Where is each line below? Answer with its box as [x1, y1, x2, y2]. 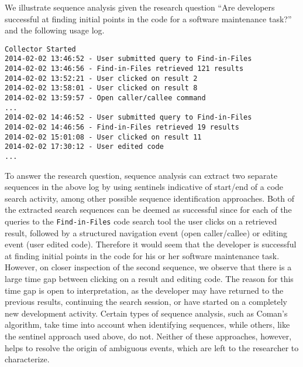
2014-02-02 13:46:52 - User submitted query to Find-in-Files [5, 55, 252, 63]
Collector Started [5, 45, 76, 53]
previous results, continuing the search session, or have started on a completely [5, 295, 287, 308]
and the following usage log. [5, 24, 105, 36]
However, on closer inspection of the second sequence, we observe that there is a [5, 261, 292, 273]
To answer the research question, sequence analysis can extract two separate [5, 169, 278, 181]
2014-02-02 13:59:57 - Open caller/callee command [5, 94, 206, 103]
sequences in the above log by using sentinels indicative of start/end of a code [5, 181, 284, 193]
